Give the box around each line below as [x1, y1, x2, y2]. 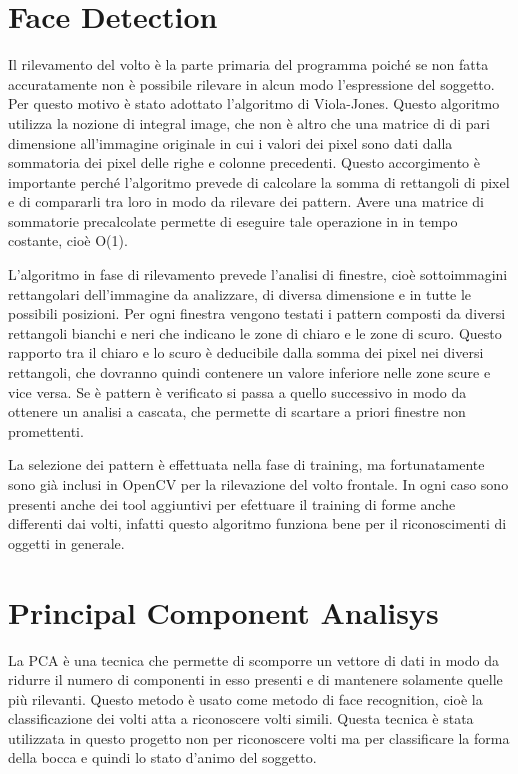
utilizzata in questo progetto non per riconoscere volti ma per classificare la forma [8, 727, 510, 748]
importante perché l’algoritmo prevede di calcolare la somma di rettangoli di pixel [8, 171, 510, 192]
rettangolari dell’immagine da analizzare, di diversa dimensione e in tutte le [8, 283, 472, 304]
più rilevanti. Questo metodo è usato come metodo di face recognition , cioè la [8, 688, 483, 709]
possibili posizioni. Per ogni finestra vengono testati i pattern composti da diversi [8, 303, 506, 324]
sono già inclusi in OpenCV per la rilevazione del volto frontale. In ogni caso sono [8, 474, 509, 494]
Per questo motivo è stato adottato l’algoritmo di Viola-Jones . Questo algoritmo [8, 93, 500, 114]
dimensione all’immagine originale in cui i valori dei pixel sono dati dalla [8, 132, 453, 153]
